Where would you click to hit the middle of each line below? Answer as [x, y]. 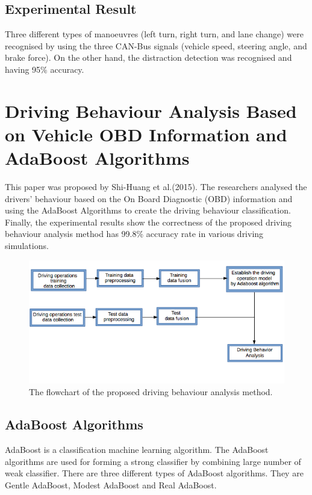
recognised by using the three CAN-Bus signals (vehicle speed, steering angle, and [156, 45]
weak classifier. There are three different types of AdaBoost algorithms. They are [154, 473]
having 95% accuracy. [45, 69]
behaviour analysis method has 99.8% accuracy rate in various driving [134, 234]
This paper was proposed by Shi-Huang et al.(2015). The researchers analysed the [156, 187]
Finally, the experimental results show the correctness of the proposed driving [148, 222]
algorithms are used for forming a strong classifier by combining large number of [153, 461]
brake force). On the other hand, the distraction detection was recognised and [148, 57]
